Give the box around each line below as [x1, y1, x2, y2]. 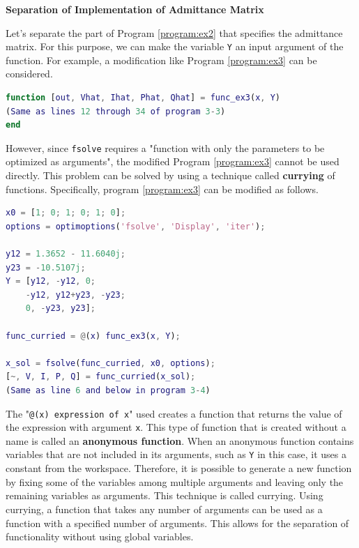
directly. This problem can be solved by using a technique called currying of [6, 168, 335, 183]
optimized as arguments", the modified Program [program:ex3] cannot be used [6, 154, 339, 169]
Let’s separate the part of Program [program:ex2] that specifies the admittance [6, 25, 343, 40]
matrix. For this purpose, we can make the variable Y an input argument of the [6, 39, 344, 54]
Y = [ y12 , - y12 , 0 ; [6, 276, 96, 287]
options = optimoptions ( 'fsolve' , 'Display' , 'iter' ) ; [6, 221, 266, 231]
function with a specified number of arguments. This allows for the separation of [6, 515, 349, 530]
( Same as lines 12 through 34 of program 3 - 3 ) [6, 106, 226, 116]
